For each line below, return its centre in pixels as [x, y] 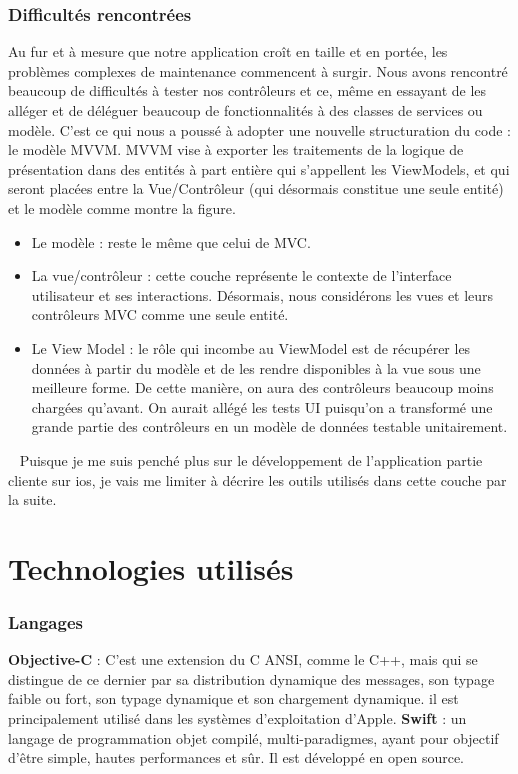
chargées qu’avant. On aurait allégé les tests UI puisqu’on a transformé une [262, 406]
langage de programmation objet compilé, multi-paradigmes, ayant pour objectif [253, 737]
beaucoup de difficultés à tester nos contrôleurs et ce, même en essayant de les [247, 90]
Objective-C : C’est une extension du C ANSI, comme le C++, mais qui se [243, 659]
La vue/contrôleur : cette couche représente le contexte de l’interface [241, 275]
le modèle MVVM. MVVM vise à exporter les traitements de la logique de [236, 149]
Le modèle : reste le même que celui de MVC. [171, 241]
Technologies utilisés [151, 567]
